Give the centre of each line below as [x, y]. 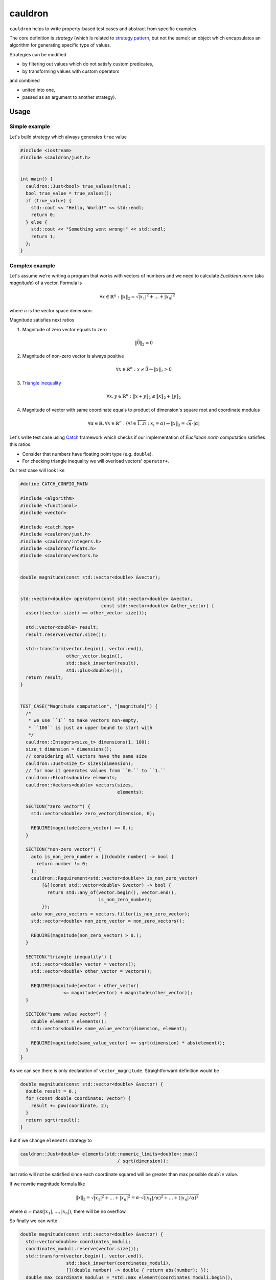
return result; [45, 677]
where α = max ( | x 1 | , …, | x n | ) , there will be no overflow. [68, 1212]
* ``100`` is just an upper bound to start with [90, 728]
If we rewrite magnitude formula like [47, 1184]
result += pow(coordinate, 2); [70, 1105]
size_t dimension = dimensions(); [69, 749]
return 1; [43, 236]
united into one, [39, 90]
